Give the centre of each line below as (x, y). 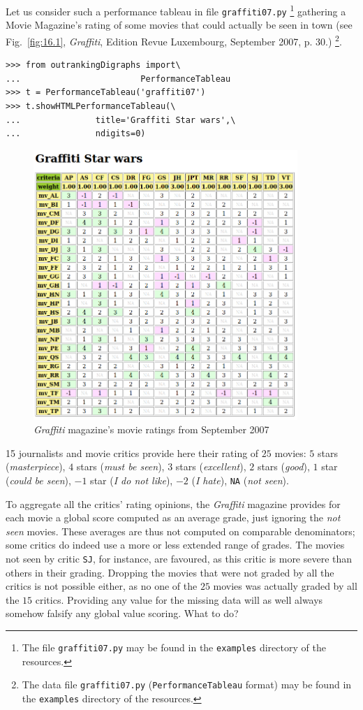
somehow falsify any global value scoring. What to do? (122, 613)
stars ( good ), (283, 466)
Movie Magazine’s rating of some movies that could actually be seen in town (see (179, 25)
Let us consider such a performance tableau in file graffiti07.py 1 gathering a (176, 10)
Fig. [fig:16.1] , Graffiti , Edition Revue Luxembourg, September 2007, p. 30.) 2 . (174, 40)
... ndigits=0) (76, 134)
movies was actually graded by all (285, 586)
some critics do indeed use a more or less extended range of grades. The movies (175, 545)
